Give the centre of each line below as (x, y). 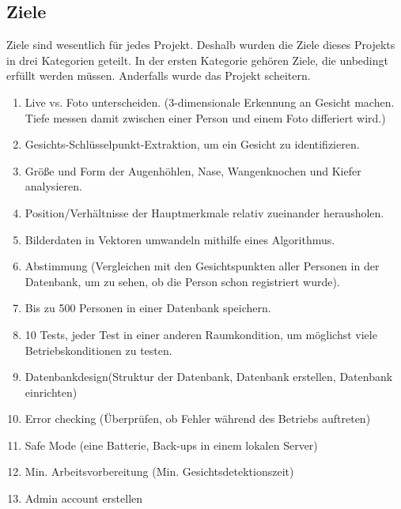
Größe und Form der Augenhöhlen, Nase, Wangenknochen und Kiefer (193, 170)
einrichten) (51, 392)
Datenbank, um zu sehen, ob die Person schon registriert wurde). (182, 281)
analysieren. (53, 186)
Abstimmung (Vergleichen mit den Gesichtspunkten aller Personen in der (202, 266)
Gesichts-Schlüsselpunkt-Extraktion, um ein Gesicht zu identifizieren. (192, 144)
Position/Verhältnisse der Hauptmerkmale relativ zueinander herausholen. (204, 212)
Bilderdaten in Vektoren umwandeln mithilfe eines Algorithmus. (180, 239)
